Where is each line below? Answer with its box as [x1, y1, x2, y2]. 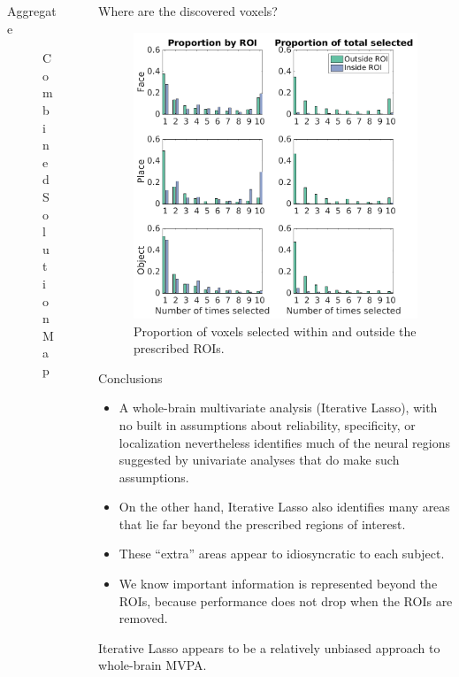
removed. [119, 609, 168, 627]
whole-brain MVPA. [98, 656, 207, 674]
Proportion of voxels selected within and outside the [134, 321, 417, 340]
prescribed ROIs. [134, 339, 225, 358]
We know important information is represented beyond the [119, 574, 438, 593]
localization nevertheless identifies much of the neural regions [119, 433, 450, 451]
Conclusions [98, 368, 163, 387]
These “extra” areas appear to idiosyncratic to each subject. [119, 544, 445, 563]
